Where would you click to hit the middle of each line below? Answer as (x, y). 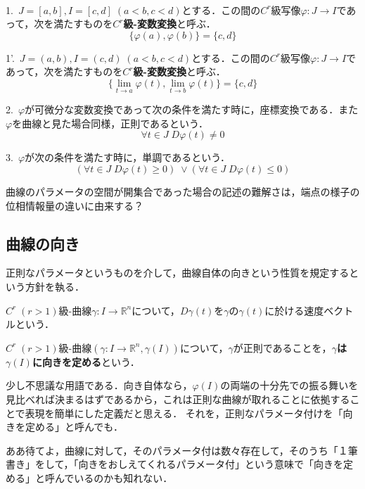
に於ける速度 (294, 310)
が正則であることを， (282, 347)
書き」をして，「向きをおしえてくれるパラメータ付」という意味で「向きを (175, 464)
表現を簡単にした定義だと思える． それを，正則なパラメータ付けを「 (184, 413)
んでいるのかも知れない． (114, 477)
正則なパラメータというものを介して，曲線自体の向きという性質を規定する (178, 273)
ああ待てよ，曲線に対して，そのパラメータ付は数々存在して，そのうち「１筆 (182, 450)
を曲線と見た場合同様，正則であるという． (110, 123)
